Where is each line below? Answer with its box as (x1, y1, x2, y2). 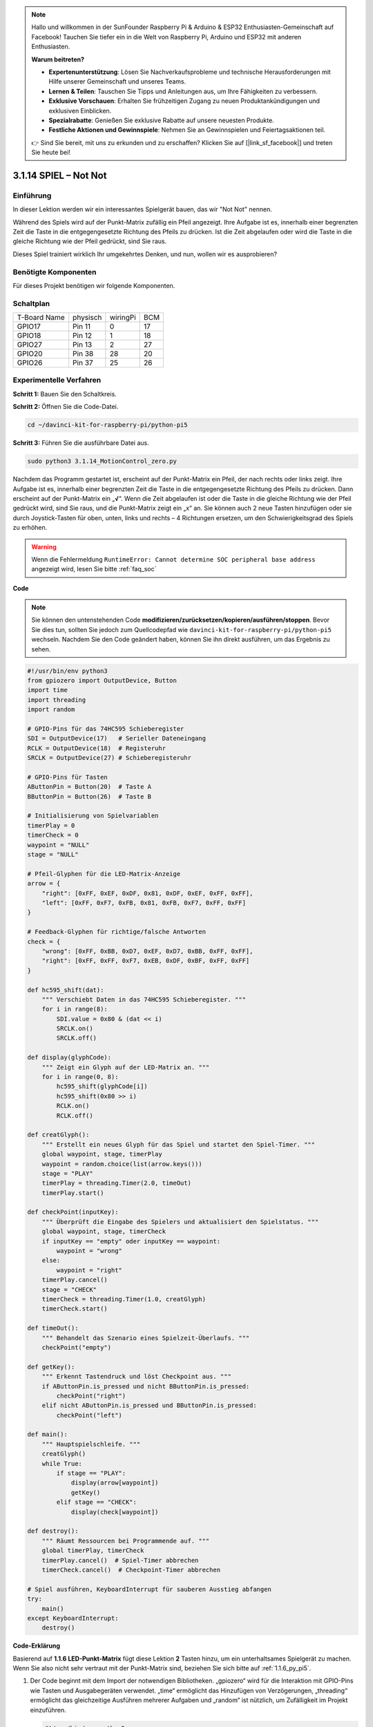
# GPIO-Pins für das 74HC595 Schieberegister (27, 725, 184, 732)
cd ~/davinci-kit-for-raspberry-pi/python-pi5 (27, 421, 188, 429)
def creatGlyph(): (27, 1131, 90, 1139)
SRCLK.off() (56, 1034, 97, 1042)
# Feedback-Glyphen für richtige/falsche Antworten (27, 928, 207, 936)
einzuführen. (30, 1706, 67, 1714)
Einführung (12, 191, 52, 200)
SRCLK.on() (56, 1024, 93, 1033)
